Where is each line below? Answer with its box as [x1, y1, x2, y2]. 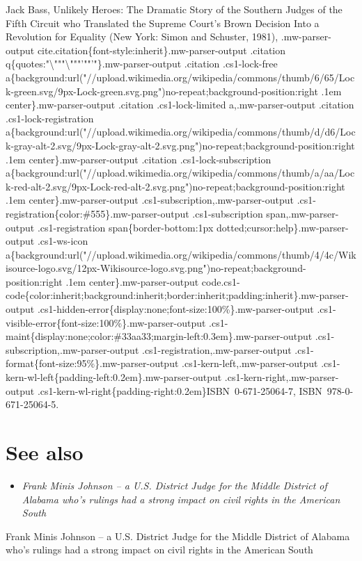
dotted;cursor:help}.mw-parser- [216, 220, 349, 234]
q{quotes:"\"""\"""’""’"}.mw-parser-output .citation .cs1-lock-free [6, 56, 278, 71]
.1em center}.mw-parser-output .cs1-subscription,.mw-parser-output [6, 193, 294, 207]
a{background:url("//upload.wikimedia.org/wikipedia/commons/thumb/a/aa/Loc [6, 165, 355, 180]
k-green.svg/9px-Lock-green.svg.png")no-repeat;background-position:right [6, 83, 318, 98]
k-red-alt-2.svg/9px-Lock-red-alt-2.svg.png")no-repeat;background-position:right [6, 179, 345, 193]
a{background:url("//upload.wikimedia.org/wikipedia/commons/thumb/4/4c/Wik [6, 247, 356, 261]
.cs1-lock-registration [6, 111, 94, 125]
